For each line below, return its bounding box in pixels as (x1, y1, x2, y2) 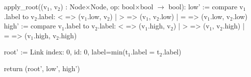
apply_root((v (4, 1, 47, 11)
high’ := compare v (4, 21, 62, 31)
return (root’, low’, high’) (4, 63, 80, 73)
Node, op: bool (90, 1, 135, 11)
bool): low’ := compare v (168, 1, 243, 11)
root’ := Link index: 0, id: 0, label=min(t (4, 47, 128, 57)
